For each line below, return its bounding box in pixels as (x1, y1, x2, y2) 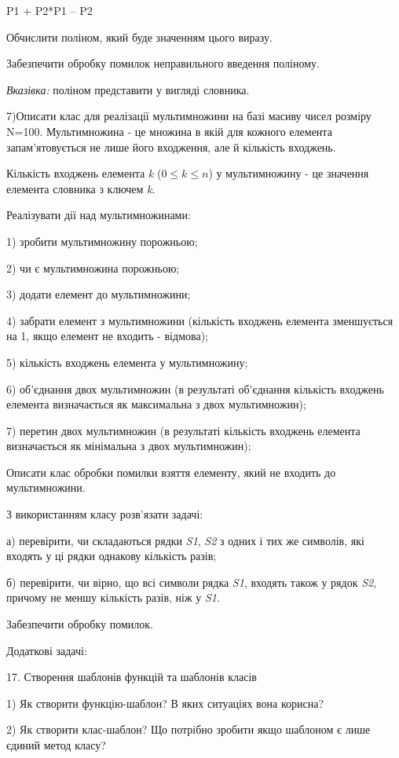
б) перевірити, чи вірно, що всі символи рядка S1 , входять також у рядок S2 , (6, 573, 377, 590)
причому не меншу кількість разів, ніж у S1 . (6, 589, 220, 606)
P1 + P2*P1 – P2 (6, 2, 93, 18)
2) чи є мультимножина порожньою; (6, 259, 180, 276)
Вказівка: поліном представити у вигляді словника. (6, 81, 250, 97)
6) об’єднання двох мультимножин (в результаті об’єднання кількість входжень (6, 380, 384, 397)
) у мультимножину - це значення (208, 165, 369, 181)
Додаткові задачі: (6, 642, 87, 658)
